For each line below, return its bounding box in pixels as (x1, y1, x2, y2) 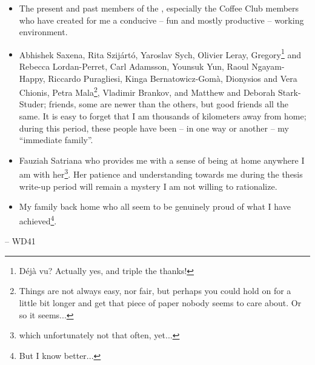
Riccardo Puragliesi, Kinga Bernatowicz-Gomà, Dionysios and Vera (48, 72, 297, 84)
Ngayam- (251, 60, 285, 73)
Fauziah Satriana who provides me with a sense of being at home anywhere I (19, 153, 305, 166)
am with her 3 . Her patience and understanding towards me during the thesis (19, 166, 303, 181)
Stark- (277, 85, 301, 98)
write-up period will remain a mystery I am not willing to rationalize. (19, 179, 277, 192)
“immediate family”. (19, 133, 93, 146)
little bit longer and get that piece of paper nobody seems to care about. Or (19, 296, 302, 309)
